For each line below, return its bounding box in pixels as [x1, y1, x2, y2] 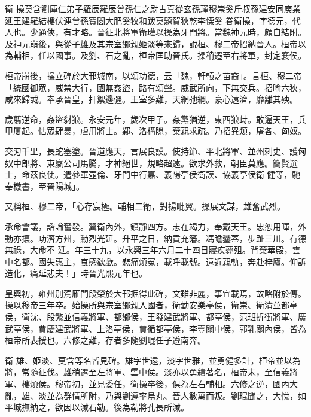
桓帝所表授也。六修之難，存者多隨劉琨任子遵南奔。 [5, 334, 206, 346]
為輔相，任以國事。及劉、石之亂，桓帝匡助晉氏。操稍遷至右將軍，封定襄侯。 [5, 49, 306, 62]
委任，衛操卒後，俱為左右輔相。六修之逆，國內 [105, 378, 289, 390]
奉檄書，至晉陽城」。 [5, 179, 84, 192]
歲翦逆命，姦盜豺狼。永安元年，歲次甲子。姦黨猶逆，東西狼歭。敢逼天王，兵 [5, 112, 306, 125]
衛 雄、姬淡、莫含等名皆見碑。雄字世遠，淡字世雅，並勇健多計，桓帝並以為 [5, 354, 301, 366]
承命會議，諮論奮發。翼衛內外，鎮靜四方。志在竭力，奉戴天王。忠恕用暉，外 [5, 220, 306, 232]
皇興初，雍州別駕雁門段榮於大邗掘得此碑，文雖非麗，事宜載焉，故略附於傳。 [5, 287, 306, 299]
